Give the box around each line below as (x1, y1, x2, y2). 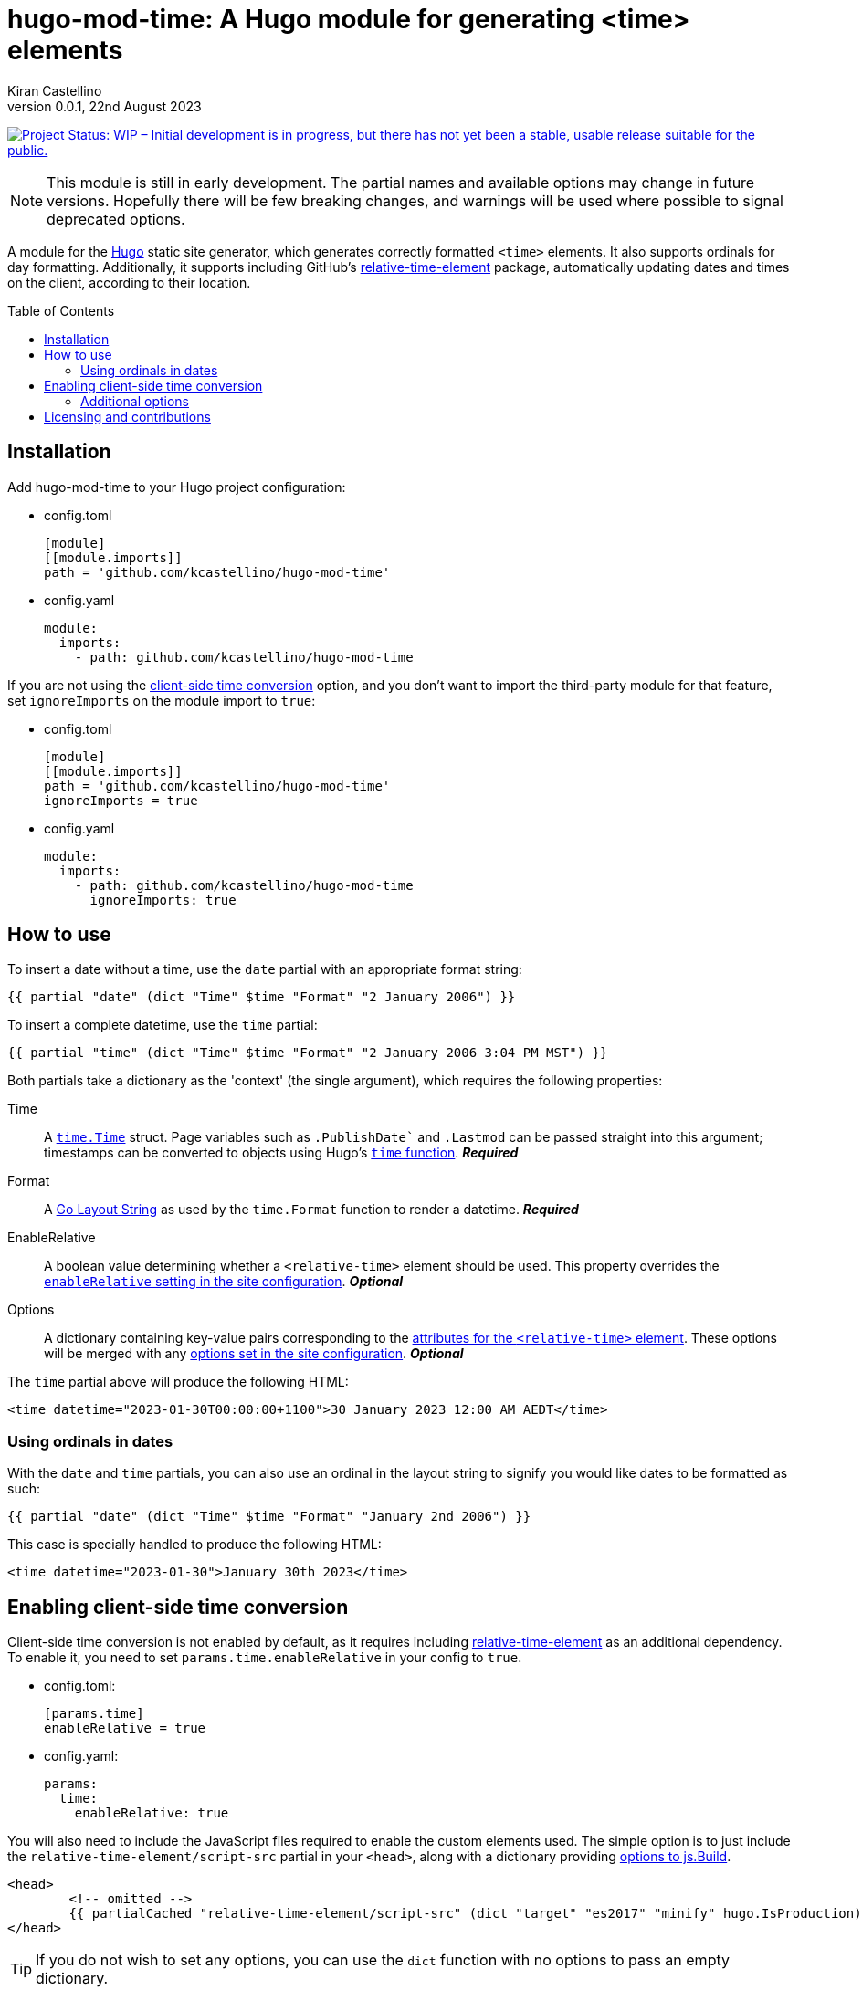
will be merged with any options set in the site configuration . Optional (44, 1346, 464, 1362)
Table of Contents (7, 302, 115, 319)
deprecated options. (47, 209, 185, 228)
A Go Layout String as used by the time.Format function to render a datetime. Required (44, 1201, 579, 1218)
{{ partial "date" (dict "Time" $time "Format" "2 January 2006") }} (7, 990, 516, 1005)
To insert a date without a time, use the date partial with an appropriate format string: (7, 961, 522, 978)
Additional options (80, 393, 190, 409)
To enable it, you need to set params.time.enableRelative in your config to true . (7, 1650, 522, 1666)
